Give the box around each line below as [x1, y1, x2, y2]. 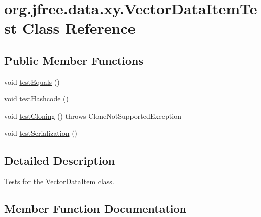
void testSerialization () [4, 127, 78, 138]
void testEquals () [4, 76, 60, 87]
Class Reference [22, 18, 136, 39]
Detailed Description [4, 152, 115, 168]
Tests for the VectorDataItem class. [4, 176, 114, 187]
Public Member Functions [4, 52, 143, 68]
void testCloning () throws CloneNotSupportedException [4, 110, 181, 121]
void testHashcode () [4, 93, 69, 104]
